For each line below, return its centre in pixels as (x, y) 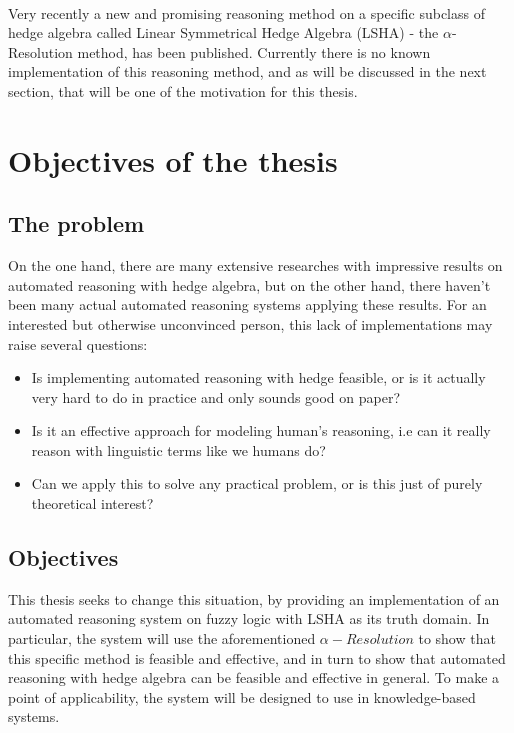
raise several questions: (78, 343)
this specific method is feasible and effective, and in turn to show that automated (257, 657)
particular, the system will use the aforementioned (162, 638)
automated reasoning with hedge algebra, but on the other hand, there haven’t (249, 284)
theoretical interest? (92, 503)
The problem (76, 223)
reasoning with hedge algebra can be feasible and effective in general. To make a (254, 677)
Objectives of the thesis (173, 159)
